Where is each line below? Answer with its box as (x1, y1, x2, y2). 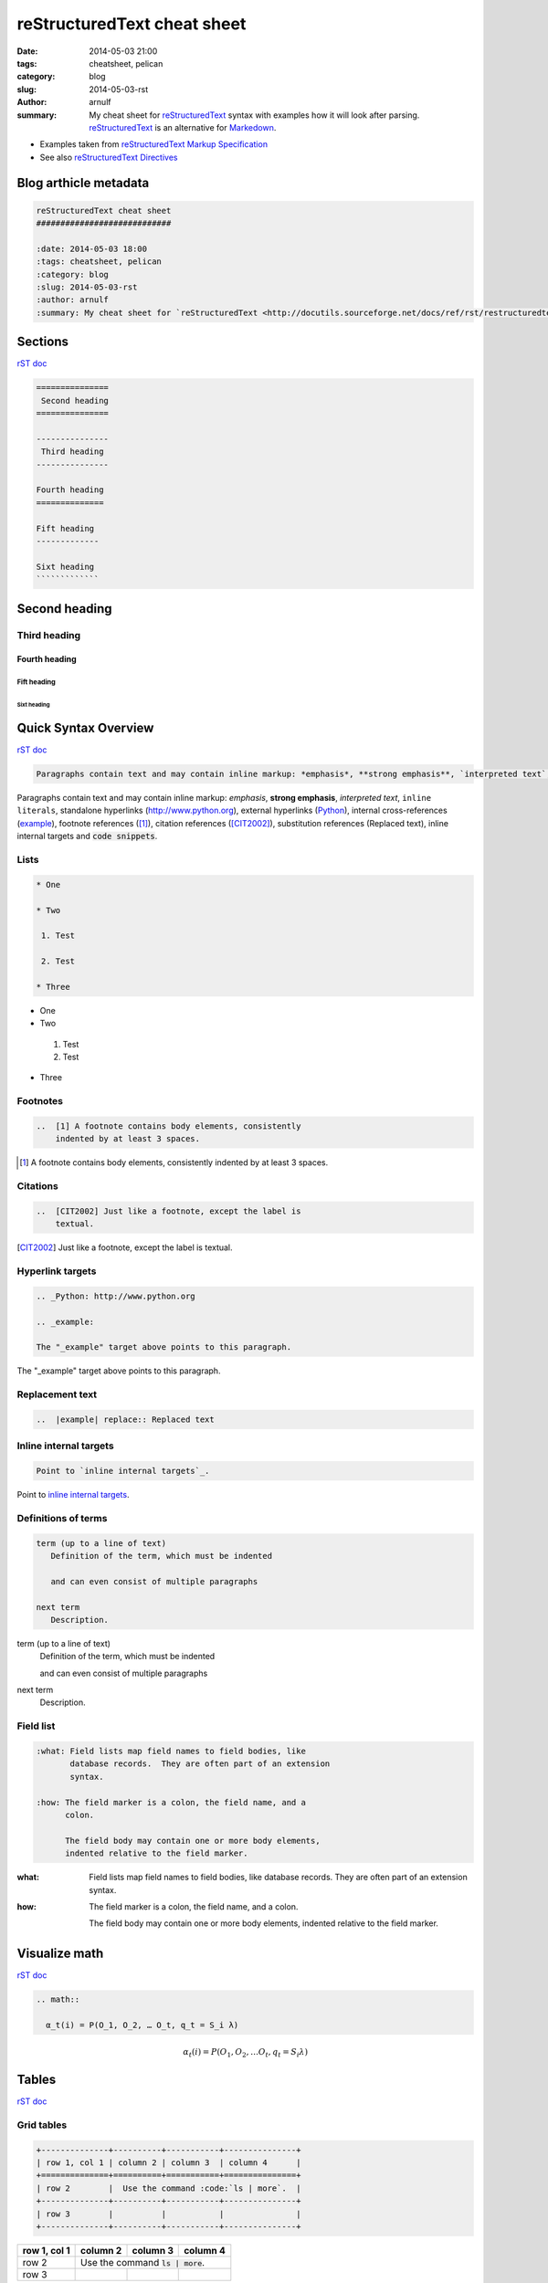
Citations (16, 1180, 58, 1193)
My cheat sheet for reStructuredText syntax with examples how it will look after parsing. (89, 110, 420, 121)
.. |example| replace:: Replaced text (36, 1414, 215, 1425)
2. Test (41, 956, 76, 967)
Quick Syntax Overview (16, 720, 154, 735)
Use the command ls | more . (80, 2256, 205, 2268)
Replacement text (16, 1388, 98, 1401)
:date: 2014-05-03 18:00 (36, 243, 148, 254)
